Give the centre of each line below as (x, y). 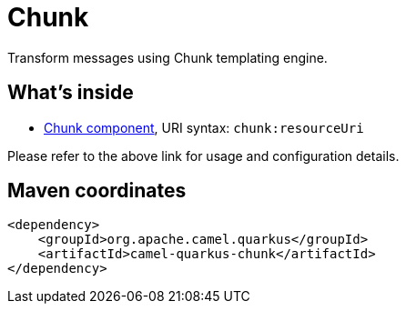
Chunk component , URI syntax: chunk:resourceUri (204, 127)
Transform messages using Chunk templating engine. (167, 57)
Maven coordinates (97, 191)
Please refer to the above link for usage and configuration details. (203, 155)
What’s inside (71, 93)
